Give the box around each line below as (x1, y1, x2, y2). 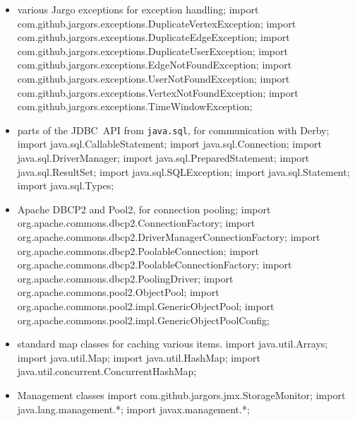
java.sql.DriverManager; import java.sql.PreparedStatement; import (17, 150, 310, 165)
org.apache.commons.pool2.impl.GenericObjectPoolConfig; (17, 312, 270, 327)
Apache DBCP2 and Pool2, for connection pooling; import (17, 201, 271, 216)
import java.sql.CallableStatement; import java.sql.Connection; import (17, 136, 323, 151)
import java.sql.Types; (17, 178, 114, 193)
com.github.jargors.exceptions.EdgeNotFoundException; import (17, 57, 292, 72)
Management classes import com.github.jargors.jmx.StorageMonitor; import (17, 387, 346, 402)
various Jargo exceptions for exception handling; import (17, 2, 259, 16)
